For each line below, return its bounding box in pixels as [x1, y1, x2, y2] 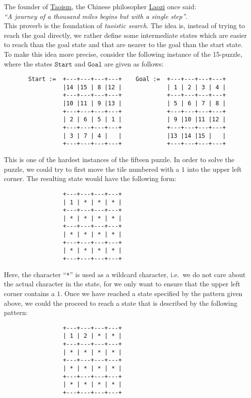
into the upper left [187, 164, 242, 174]
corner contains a [4, 288, 55, 298]
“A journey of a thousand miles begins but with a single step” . [4, 11, 188, 21]
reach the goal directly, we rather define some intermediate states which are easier [4, 30, 247, 40]
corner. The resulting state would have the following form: [4, 173, 177, 183]
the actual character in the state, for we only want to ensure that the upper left [4, 279, 240, 289]
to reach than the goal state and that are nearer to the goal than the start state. [4, 39, 243, 50]
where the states [4, 58, 52, 68]
